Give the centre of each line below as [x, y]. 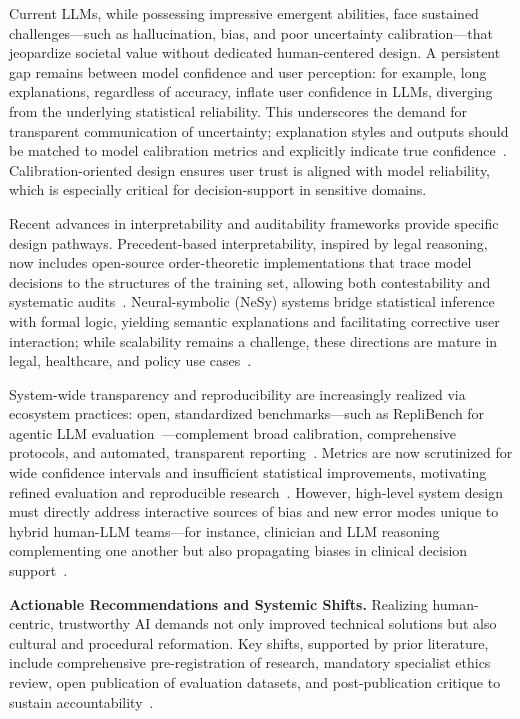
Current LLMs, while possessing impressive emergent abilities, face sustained [244, 13]
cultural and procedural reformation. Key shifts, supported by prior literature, [249, 642]
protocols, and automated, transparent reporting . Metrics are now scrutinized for [261, 452]
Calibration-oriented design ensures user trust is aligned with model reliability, [250, 169]
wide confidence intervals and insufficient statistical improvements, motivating [248, 472]
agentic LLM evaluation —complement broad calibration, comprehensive [233, 432]
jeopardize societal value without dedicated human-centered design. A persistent [255, 52]
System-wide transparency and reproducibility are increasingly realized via [237, 393]
